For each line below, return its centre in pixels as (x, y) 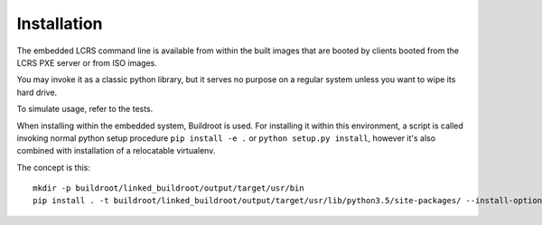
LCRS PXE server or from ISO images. (87, 62)
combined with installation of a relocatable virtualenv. (116, 151)
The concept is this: (53, 167)
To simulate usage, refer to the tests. (85, 109)
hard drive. (37, 92)
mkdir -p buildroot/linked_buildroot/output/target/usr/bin (168, 188)
